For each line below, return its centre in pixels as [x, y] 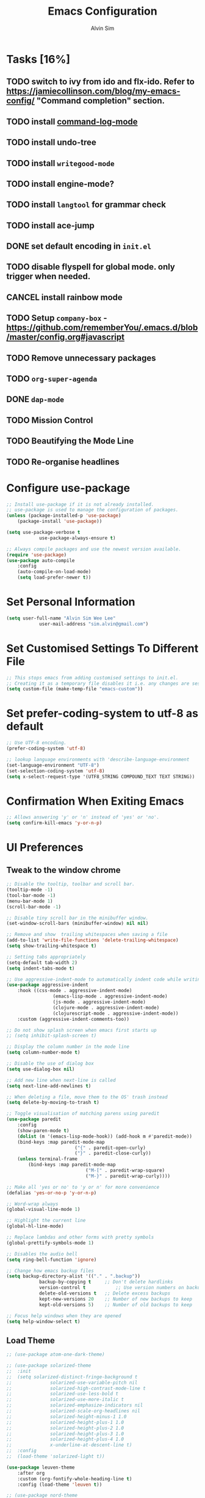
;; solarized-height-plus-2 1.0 [65, 1428]
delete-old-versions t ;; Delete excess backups [105, 1293]
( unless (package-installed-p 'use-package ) [64, 516]
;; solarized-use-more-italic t [65, 1400]
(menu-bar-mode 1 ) [30, 901]
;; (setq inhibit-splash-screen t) [52, 1036]
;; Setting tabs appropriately [46, 957]
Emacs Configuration [103, 11]
